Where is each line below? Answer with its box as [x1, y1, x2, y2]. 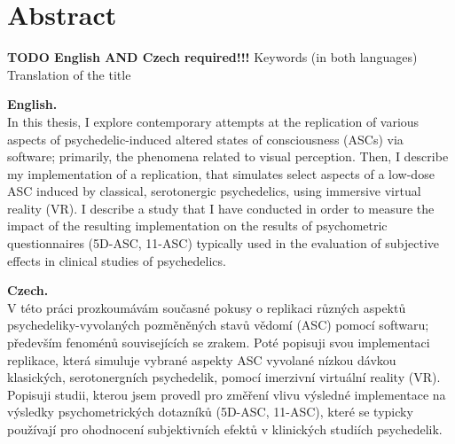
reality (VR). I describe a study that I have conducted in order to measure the [7, 199, 435, 217]
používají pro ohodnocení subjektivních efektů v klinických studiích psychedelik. [7, 420, 443, 438]
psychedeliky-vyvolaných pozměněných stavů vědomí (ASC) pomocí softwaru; [7, 315, 429, 334]
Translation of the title [7, 65, 131, 83]
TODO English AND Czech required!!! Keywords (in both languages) [7, 48, 418, 66]
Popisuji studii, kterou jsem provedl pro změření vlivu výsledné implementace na [7, 385, 446, 403]
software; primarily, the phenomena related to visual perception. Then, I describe [7, 147, 449, 166]
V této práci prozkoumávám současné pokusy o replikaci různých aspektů [7, 298, 406, 316]
